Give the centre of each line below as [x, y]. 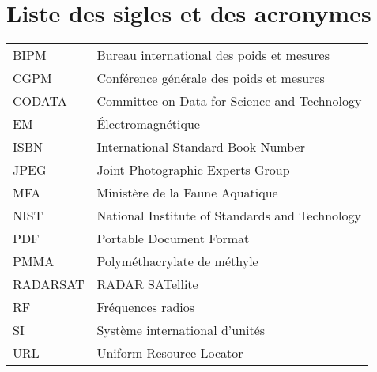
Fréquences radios [146, 307]
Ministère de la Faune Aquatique [187, 193]
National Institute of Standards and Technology [229, 216]
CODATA [40, 101]
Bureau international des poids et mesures [213, 55]
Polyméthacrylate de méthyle [177, 261]
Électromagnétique [148, 124]
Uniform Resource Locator [170, 353]
